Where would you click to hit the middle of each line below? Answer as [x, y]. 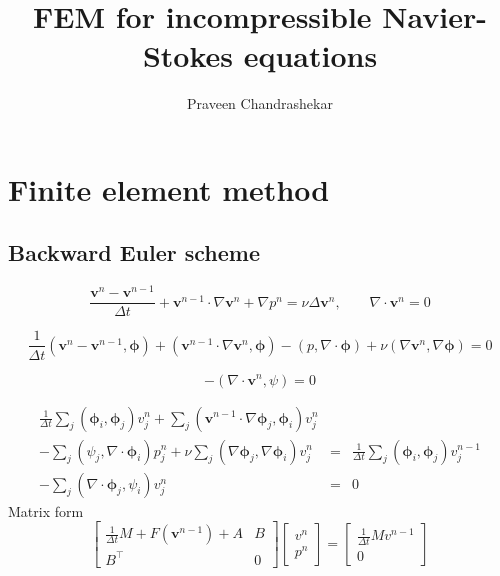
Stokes [187, 55]
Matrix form [46, 510]
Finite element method [169, 188]
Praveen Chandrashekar [260, 103]
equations [310, 55]
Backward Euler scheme [134, 252]
